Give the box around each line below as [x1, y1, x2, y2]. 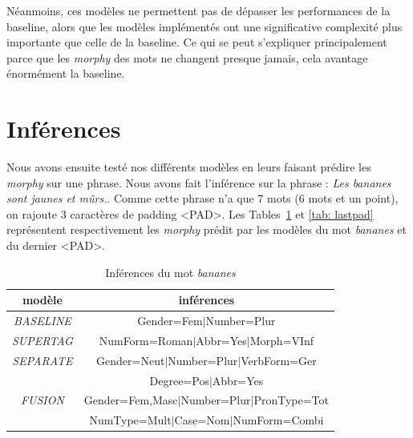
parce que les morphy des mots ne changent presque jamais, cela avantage [6, 49, 368, 66]
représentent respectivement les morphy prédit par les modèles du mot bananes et [6, 221, 407, 238]
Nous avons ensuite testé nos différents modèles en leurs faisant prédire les [6, 159, 371, 175]
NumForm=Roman [99, 332, 193, 348]
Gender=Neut [96, 352, 165, 368]
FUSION [20, 392, 64, 408]
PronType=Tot [253, 392, 329, 408]
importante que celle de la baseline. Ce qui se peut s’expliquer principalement [6, 34, 387, 50]
